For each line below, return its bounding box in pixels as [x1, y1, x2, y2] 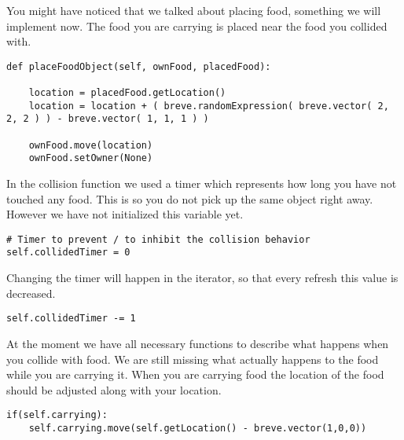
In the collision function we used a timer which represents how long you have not [6, 175, 397, 192]
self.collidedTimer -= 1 [6, 313, 136, 324]
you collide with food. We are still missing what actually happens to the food [6, 350, 379, 367]
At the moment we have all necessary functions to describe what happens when [6, 335, 389, 351]
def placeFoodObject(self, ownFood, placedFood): [6, 60, 271, 72]
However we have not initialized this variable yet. [6, 206, 244, 222]
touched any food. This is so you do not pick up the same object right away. [6, 190, 373, 207]
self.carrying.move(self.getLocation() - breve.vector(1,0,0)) [28, 423, 367, 434]
